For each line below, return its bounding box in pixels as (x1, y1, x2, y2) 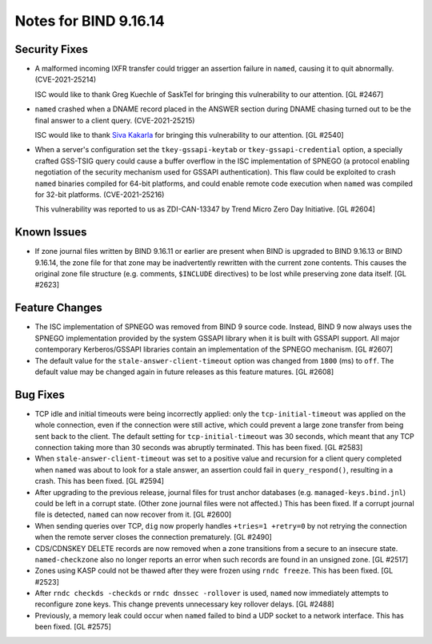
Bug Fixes (14, 388, 66, 401)
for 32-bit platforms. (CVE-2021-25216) (34, 189, 165, 199)
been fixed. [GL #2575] (34, 622, 112, 632)
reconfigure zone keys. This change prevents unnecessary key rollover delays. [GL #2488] (34, 599, 335, 609)
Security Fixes (14, 42, 88, 56)
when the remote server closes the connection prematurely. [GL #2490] (34, 533, 272, 542)
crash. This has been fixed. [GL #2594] (34, 477, 164, 486)
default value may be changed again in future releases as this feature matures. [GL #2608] (34, 367, 334, 376)
